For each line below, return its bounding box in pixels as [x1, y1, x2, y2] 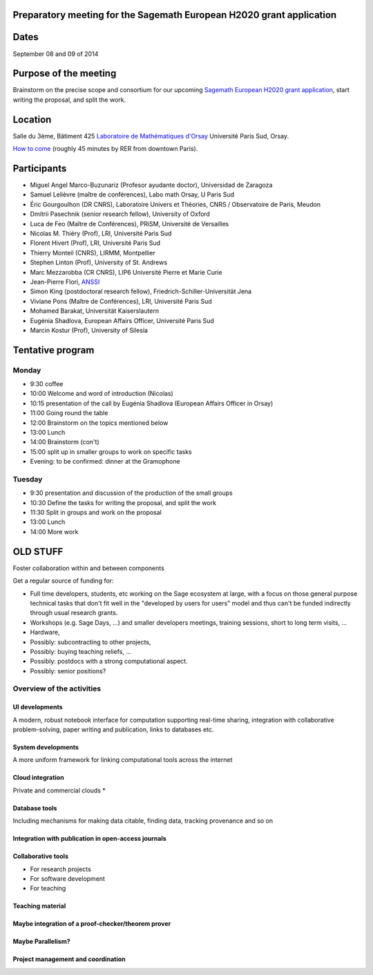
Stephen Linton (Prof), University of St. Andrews [30, 258, 168, 266]
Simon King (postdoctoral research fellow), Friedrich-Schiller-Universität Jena [30, 287, 252, 295]
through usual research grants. [30, 609, 118, 617]
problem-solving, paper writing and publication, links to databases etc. [12, 725, 214, 733]
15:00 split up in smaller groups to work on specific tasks [30, 447, 193, 456]
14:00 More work [30, 527, 79, 536]
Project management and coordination [12, 955, 126, 963]
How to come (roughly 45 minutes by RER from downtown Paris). [12, 145, 198, 153]
